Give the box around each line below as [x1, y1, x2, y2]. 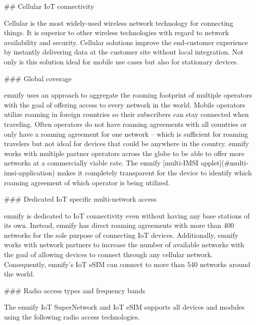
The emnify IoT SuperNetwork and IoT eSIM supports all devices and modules [4, 302, 245, 312]
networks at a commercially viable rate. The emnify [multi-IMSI [4, 158, 199, 168]
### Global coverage [4, 73, 72, 83]
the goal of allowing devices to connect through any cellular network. [4, 249, 213, 260]
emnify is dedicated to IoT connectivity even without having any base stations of [4, 210, 250, 220]
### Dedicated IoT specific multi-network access [4, 194, 156, 204]
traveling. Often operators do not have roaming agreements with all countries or [4, 118, 247, 129]
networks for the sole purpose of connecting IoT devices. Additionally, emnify [4, 229, 239, 240]
